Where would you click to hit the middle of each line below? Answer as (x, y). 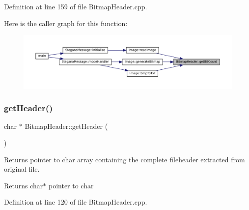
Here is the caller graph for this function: (66, 23)
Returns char (24, 185)
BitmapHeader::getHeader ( (66, 126)
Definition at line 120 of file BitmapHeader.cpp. (76, 202)
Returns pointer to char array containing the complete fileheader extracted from (124, 159)
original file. (22, 169)
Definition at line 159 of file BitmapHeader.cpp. (76, 6)
